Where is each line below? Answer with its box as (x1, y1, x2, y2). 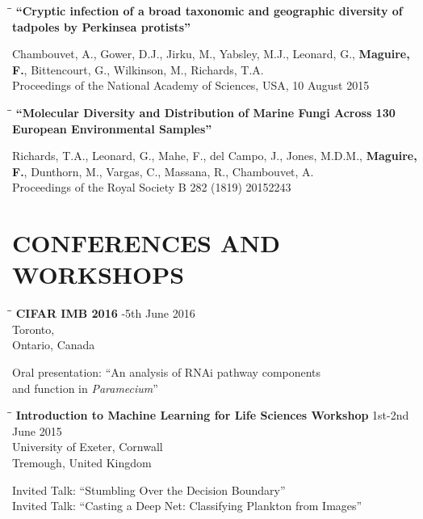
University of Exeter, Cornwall (12, 438, 163, 455)
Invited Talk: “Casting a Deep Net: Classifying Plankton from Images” (12, 497, 362, 514)
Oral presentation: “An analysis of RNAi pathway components (12, 364, 321, 381)
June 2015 (12, 422, 62, 439)
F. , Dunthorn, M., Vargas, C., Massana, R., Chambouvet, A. (12, 162, 314, 179)
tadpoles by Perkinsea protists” (12, 18, 191, 35)
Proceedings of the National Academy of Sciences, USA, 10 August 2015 (12, 77, 370, 94)
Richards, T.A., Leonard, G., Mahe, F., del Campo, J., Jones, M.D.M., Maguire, (12, 147, 417, 164)
